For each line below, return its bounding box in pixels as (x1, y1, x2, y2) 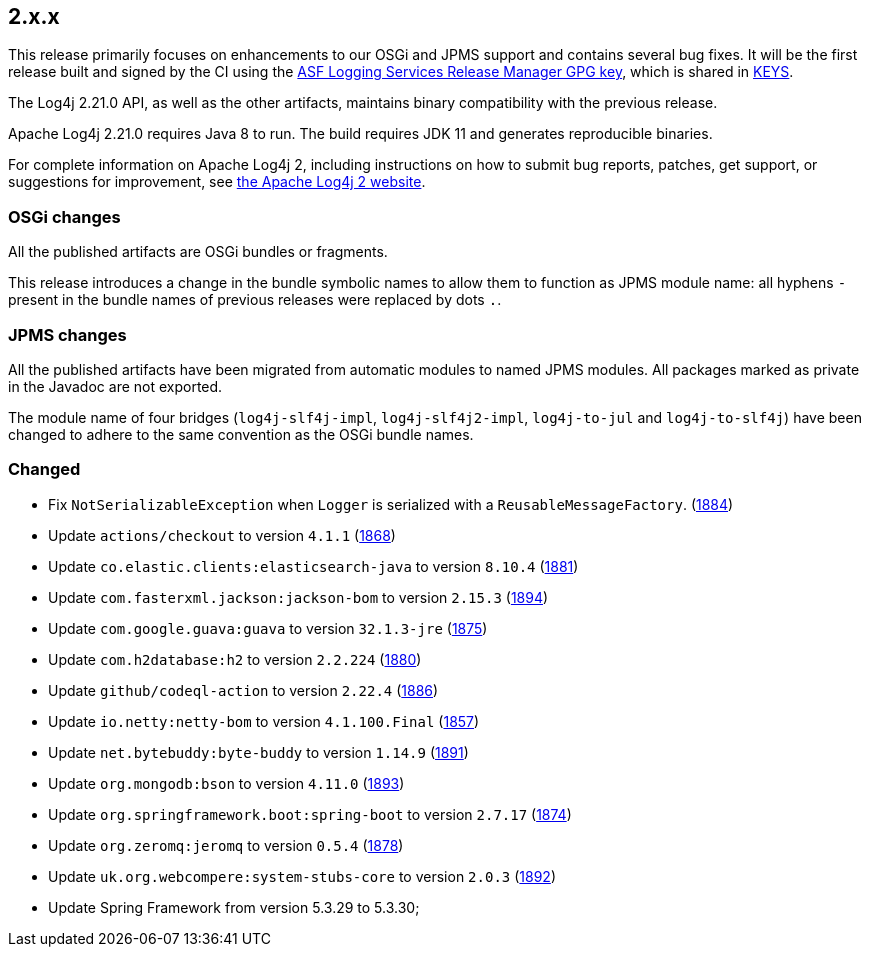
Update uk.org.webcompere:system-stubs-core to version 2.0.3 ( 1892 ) (48, 867, 556, 885)
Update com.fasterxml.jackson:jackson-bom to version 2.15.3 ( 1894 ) (48, 588, 549, 606)
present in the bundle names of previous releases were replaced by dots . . (8, 291, 502, 309)
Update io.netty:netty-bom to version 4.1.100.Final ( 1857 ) (48, 712, 480, 730)
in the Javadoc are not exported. (8, 377, 223, 395)
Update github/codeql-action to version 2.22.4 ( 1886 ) (48, 681, 439, 699)
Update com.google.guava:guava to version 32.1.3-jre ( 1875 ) (48, 619, 488, 637)
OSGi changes (8, 206, 121, 227)
